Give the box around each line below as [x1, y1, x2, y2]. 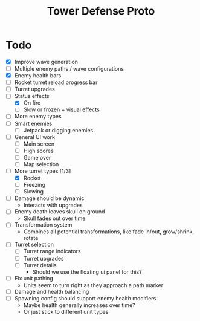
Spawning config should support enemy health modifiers [14, 294, 156, 302]
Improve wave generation [14, 58, 78, 65]
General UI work [14, 133, 56, 140]
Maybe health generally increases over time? [23, 301, 135, 309]
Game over [23, 154, 51, 161]
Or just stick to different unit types [23, 308, 109, 315]
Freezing [23, 181, 46, 189]
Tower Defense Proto [47, 4, 155, 18]
